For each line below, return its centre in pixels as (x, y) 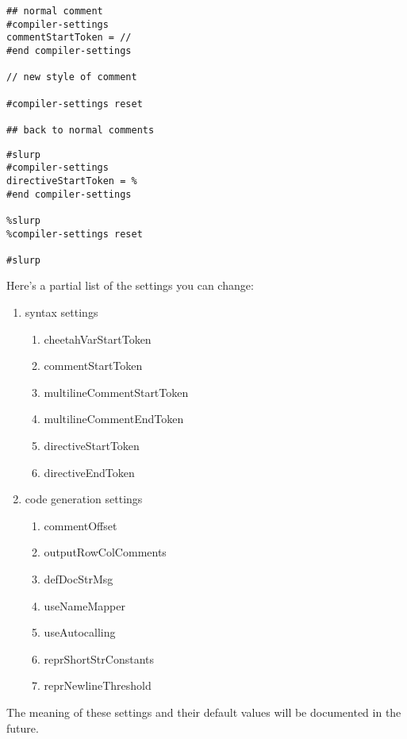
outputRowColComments (105, 552)
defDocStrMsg (79, 579)
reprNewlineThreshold (98, 685)
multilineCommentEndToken (114, 419)
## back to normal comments (81, 130)
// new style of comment (72, 77)
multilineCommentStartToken (116, 392)
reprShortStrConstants (99, 658)
